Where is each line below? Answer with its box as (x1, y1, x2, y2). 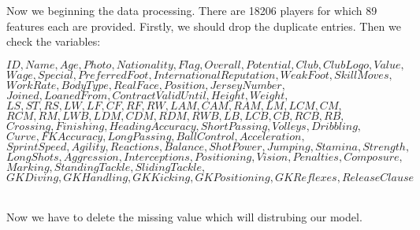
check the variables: (6, 33, 101, 50)
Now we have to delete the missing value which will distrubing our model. (6, 209, 362, 225)
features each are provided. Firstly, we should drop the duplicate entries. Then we (6, 17, 401, 34)
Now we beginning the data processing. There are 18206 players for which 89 (6, 2, 377, 18)
